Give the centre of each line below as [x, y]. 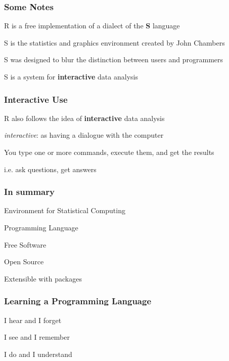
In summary [29, 192]
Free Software [25, 244]
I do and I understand [38, 354]
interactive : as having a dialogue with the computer [84, 135]
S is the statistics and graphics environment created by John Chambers [114, 42]
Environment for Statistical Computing [65, 210]
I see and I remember [37, 337]
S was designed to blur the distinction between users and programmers [114, 59]
